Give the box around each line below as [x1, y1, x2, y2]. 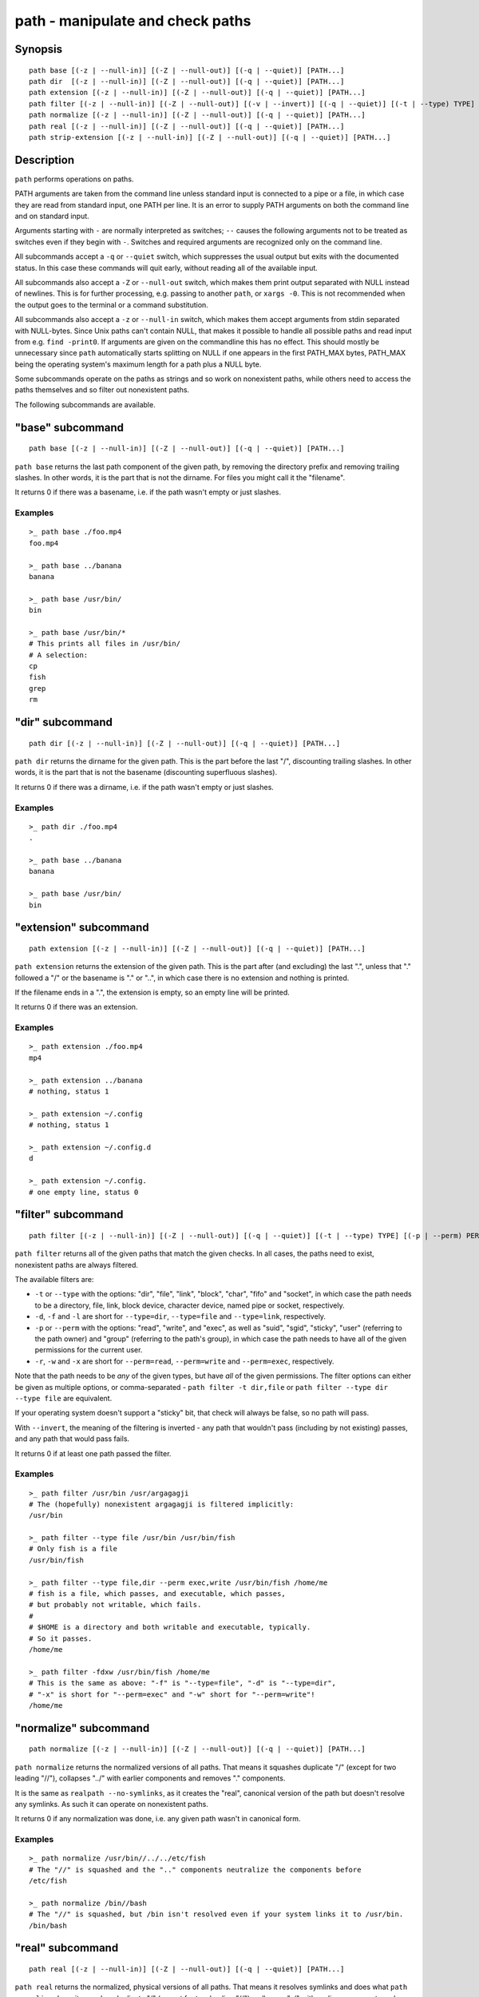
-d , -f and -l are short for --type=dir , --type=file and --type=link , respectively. [34, 1312, 327, 1321]
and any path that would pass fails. [14, 1434, 130, 1443]
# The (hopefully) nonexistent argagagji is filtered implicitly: [29, 1499, 295, 1509]
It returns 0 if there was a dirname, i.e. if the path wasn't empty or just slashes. [14, 782, 275, 792]
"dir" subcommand [14, 716, 113, 729]
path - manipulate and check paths [14, 12, 251, 30]
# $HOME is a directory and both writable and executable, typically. [29, 1622, 311, 1632]
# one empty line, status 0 [29, 1187, 139, 1197]
